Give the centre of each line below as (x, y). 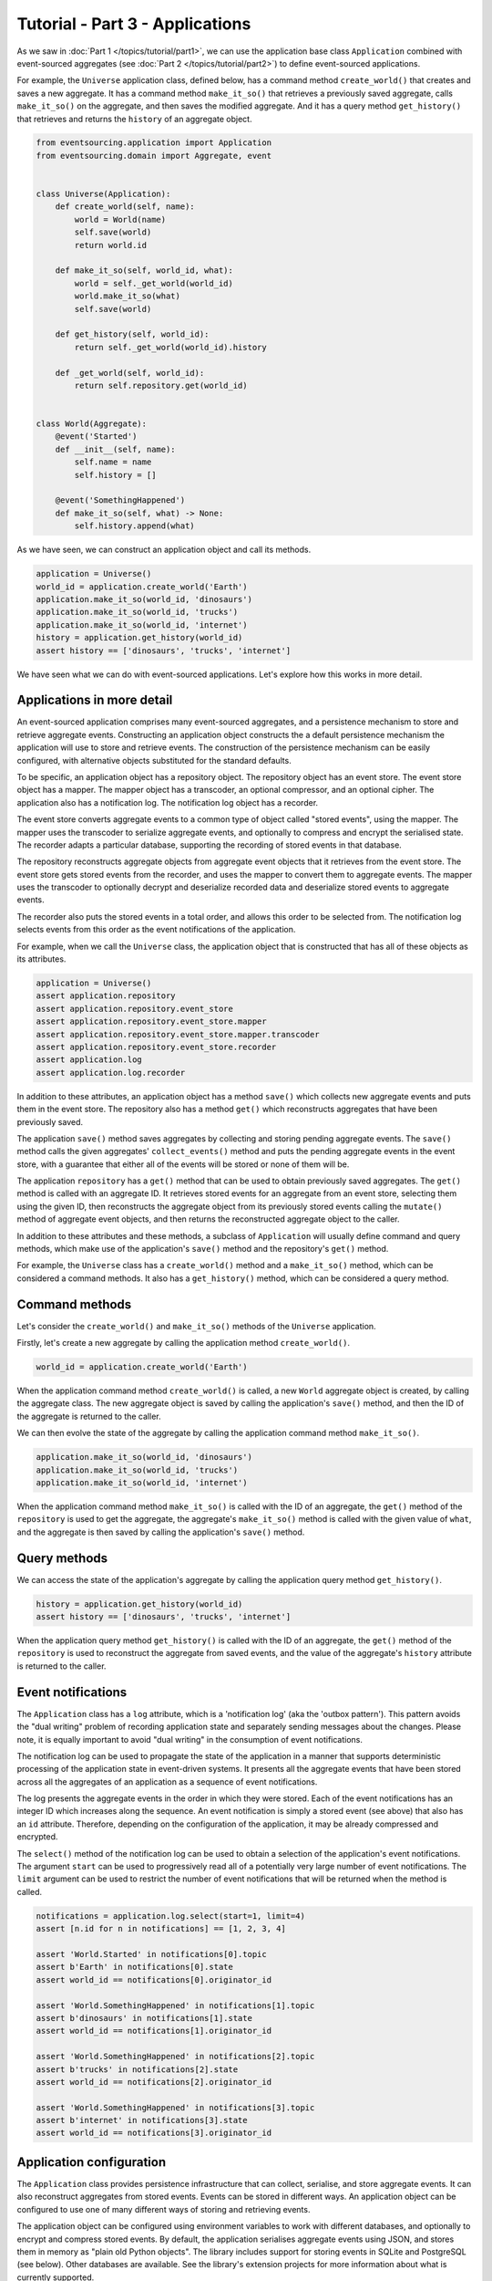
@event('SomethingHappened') (120, 500)
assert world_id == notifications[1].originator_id (154, 2031)
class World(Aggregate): (92, 424)
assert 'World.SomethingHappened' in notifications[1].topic (175, 2005)
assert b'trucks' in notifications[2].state (137, 2069)
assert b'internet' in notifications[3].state (142, 2120)
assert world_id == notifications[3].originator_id (154, 2133)
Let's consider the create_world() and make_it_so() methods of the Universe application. (197, 1326)
